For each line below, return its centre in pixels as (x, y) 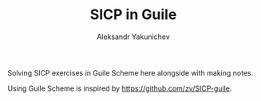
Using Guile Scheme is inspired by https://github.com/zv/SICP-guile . (120, 88)
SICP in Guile (133, 15)
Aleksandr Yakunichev (133, 37)
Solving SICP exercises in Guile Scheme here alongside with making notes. (130, 72)
